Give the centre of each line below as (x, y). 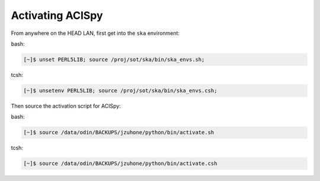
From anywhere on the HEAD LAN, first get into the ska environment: (95, 33)
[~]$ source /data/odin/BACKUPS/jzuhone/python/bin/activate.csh (120, 164)
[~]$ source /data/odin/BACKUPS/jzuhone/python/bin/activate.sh (119, 132)
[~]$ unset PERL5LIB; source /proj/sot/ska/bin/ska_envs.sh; (114, 59)
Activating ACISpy (57, 15)
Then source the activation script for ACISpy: (66, 106)
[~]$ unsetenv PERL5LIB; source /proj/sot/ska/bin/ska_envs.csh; (120, 90)
